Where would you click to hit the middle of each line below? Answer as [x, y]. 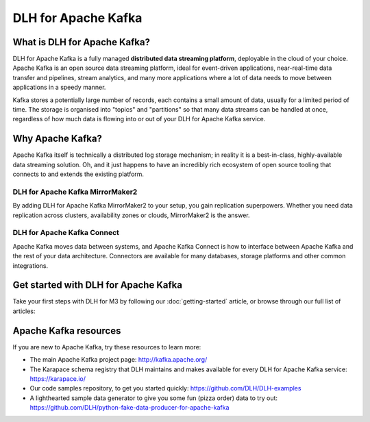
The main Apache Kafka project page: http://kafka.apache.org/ [119, 360]
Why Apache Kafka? [58, 139]
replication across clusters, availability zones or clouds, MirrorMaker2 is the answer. [131, 215]
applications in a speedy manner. [59, 87]
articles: [24, 311]
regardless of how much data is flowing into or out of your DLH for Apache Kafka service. [139, 119]
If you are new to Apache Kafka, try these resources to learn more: [107, 347]
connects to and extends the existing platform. [78, 174]
